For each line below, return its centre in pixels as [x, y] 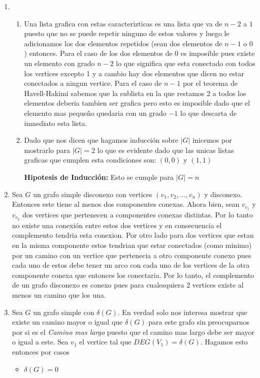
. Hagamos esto [224, 342]
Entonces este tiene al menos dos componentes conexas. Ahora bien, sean [126, 204]
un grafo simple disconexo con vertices [93, 194]
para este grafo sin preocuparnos [199, 322]
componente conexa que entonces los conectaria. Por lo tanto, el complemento [133, 275]
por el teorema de [210, 83]
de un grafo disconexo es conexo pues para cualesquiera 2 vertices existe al [128, 285]
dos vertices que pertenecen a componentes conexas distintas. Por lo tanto [138, 214]
